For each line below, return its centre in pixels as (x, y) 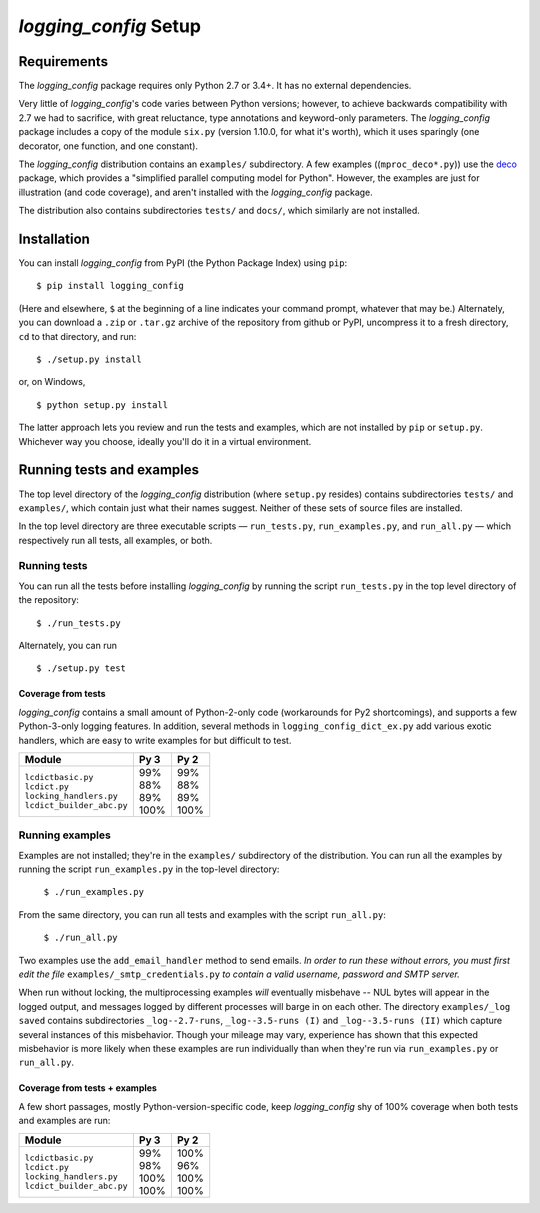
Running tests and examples (109, 470)
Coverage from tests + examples (87, 1088)
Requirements (63, 61)
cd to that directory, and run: (77, 336)
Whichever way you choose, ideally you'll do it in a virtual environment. (165, 441)
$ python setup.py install (102, 404)
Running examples (65, 835)
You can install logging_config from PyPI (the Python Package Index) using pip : (183, 263)
